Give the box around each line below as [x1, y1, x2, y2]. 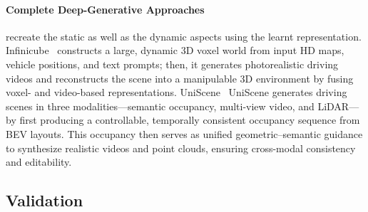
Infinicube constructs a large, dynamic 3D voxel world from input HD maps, [6, 43, 344, 58]
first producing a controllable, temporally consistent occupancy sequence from [19, 112, 360, 127]
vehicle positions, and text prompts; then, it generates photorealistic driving [6, 56, 339, 71]
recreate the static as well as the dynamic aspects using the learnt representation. [6, 28, 362, 43]
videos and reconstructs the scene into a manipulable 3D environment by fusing [6, 70, 354, 85]
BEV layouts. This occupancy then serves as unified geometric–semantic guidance [6, 126, 363, 141]
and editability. [6, 154, 72, 169]
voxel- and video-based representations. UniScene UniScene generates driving [6, 85, 347, 100]
